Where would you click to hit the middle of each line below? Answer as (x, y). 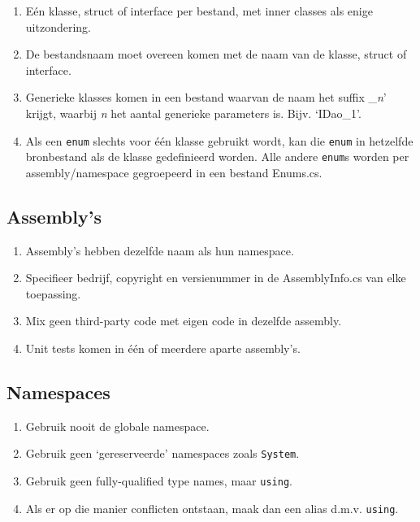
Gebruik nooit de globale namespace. (117, 426)
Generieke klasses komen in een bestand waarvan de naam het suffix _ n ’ (206, 97)
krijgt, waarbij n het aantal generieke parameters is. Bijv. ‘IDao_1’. (193, 113)
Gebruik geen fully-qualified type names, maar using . (159, 481)
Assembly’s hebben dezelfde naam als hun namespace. (160, 250)
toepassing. (53, 293)
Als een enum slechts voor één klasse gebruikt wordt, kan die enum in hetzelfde (219, 140)
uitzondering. (58, 26)
